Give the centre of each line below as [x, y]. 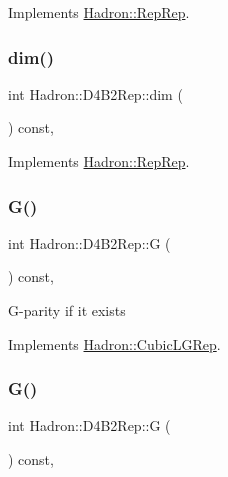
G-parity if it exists [67, 310]
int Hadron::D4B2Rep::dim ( [95, 93]
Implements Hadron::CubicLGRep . [114, 343]
